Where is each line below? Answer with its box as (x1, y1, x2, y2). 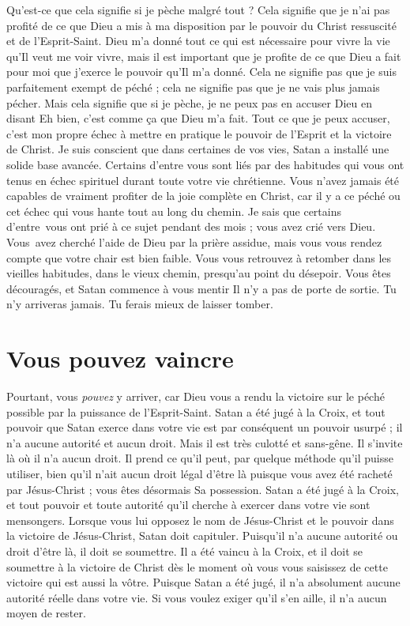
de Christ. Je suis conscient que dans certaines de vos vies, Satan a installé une (6, 141, 389, 157)
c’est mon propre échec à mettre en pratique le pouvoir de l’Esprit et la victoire (6, 125, 392, 141)
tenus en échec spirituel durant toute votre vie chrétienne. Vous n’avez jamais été (6, 172, 400, 188)
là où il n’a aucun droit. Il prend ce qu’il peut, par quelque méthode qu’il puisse (6, 450, 393, 466)
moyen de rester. (6, 605, 86, 621)
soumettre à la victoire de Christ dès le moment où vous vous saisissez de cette (6, 558, 388, 575)
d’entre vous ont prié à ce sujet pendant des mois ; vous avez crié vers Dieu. (6, 218, 376, 235)
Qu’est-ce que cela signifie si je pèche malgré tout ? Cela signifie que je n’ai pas (6, 2, 390, 17)
